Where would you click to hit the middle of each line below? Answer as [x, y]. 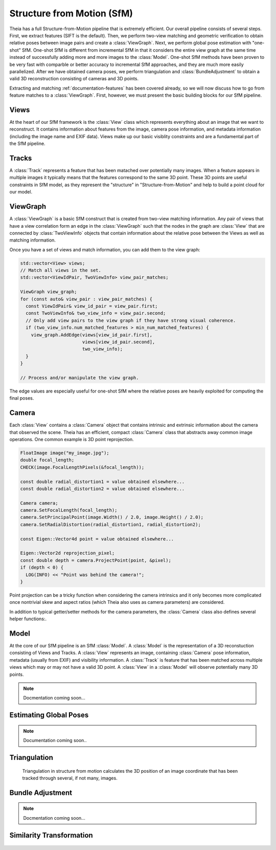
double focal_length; [47, 460]
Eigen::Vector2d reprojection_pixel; [67, 553]
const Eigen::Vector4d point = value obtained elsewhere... [97, 539]
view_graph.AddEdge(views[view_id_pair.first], [92, 335]
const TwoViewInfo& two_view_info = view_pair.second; [96, 313]
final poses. [22, 398]
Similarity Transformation [51, 835]
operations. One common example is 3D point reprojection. [72, 439]
